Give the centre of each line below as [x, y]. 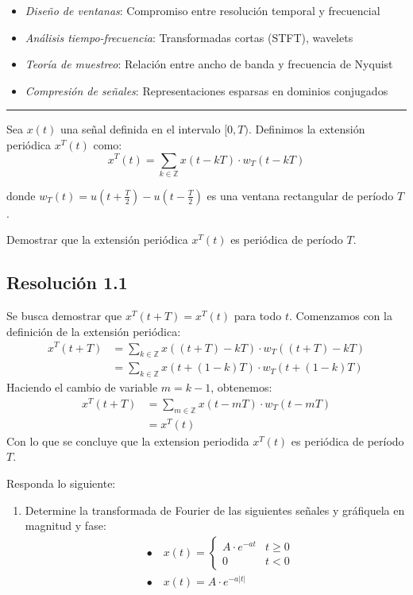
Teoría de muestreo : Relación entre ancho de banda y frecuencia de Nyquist [209, 64]
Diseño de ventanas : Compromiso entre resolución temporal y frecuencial [203, 10]
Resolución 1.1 [67, 282]
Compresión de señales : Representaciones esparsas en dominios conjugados [206, 90]
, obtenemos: [241, 387]
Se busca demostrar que [64, 316]
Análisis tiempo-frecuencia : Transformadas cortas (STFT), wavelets [189, 37]
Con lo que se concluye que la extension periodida [128, 440]
